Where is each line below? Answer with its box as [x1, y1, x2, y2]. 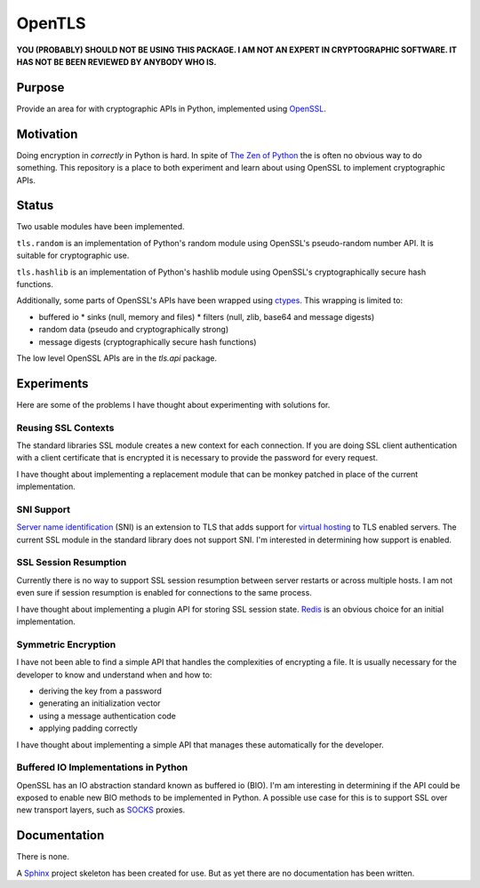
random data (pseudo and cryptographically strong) [38, 324, 229, 335]
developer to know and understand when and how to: [16, 669, 212, 680]
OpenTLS [16, 13, 86, 33]
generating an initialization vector [38, 698, 161, 708]
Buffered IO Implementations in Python [16, 761, 188, 773]
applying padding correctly [38, 723, 138, 733]
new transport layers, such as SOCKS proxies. [16, 804, 186, 815]
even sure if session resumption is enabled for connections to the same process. [16, 588, 313, 598]
